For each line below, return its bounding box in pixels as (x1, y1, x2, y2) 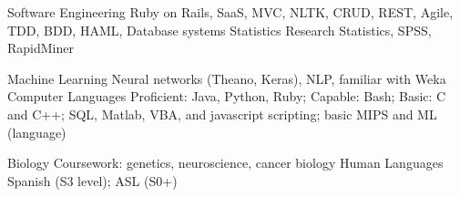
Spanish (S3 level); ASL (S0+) (7, 171, 178, 190)
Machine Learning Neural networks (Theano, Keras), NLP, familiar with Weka (7, 68, 446, 88)
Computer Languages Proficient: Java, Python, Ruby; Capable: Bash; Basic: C (7, 87, 446, 106)
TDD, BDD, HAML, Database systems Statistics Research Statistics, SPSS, (7, 20, 432, 39)
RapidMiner (7, 38, 74, 57)
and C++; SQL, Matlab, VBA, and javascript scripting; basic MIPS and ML (7, 104, 437, 123)
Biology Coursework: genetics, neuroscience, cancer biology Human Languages (7, 153, 444, 172)
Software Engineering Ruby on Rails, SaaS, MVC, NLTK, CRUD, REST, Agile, (7, 3, 454, 21)
